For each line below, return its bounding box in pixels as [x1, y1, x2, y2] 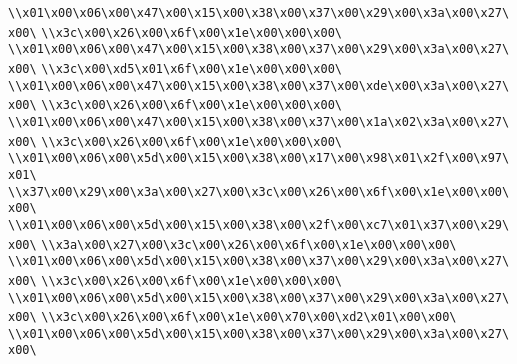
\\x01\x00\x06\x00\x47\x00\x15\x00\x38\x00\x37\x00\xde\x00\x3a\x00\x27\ [8, 78, 510, 93]
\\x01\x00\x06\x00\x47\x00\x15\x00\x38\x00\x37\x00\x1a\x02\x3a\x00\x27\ [8, 114, 510, 129]
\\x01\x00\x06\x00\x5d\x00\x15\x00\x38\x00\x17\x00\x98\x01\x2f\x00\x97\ [8, 151, 510, 166]
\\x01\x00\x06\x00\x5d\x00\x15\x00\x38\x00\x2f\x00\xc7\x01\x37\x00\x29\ [8, 217, 510, 232]
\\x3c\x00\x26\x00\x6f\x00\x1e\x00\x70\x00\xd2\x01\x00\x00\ [41, 310, 457, 325]
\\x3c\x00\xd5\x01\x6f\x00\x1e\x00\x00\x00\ [41, 61, 342, 76]
